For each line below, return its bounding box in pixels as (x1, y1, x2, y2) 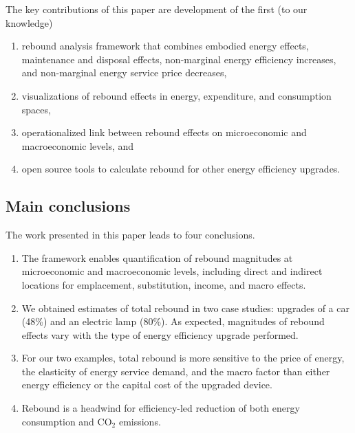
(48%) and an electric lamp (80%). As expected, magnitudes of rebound (21, 314, 325, 329)
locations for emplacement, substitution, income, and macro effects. (21, 277, 306, 291)
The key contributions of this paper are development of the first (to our (6, 2, 308, 16)
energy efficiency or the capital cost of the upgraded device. (21, 377, 272, 392)
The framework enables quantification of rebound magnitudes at (21, 250, 293, 265)
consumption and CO (21, 414, 112, 428)
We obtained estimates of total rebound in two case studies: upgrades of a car (21, 300, 349, 315)
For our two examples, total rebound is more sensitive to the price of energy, (21, 351, 345, 365)
